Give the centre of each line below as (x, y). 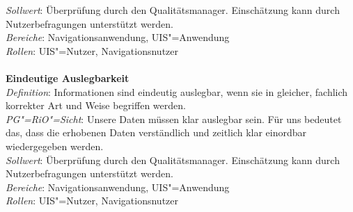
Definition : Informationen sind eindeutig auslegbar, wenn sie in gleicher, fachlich (177, 91)
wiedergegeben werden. (55, 146)
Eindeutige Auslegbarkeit (68, 78)
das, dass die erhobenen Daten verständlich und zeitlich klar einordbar (156, 132)
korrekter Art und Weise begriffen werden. (96, 105)
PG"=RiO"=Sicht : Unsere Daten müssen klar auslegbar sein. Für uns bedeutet (174, 119)
